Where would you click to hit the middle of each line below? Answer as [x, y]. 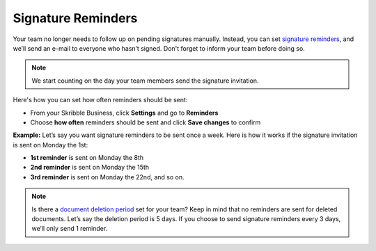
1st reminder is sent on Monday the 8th [87, 158]
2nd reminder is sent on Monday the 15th [90, 168]
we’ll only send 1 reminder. [70, 229]
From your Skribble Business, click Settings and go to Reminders [124, 113]
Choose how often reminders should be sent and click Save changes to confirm [146, 122]
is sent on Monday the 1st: [50, 145]
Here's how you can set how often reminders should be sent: [100, 100]
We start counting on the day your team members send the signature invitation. [145, 81]
